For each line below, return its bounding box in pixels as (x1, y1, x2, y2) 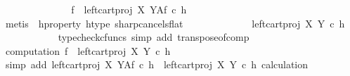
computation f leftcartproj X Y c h (5, 43, 171, 58)
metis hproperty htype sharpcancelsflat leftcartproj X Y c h (5, 15, 345, 30)
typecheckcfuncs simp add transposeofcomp (58, 30, 249, 44)
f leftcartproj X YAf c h (71, 2, 187, 16)
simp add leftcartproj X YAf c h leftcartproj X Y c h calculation (5, 57, 309, 72)
